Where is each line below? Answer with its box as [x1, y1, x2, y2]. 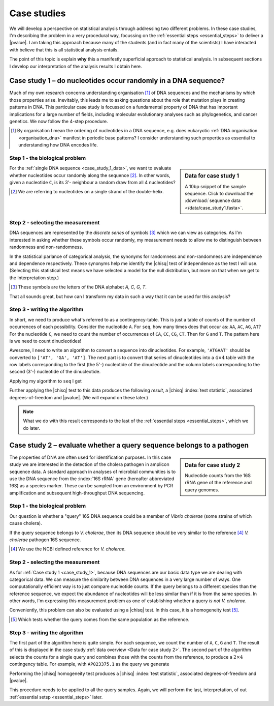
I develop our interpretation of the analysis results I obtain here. [9, 63, 142, 69]
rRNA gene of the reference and [185, 480, 252, 486]
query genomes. [185, 486, 219, 493]
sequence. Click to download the [185, 190, 254, 196]
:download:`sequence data [185, 197, 241, 203]
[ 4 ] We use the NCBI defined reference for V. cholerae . [11, 546, 126, 552]
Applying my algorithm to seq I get [9, 378, 82, 384]
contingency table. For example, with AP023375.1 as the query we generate [9, 661, 169, 667]
